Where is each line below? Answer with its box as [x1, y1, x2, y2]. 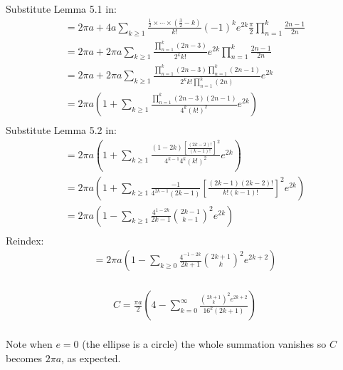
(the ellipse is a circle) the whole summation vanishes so [82, 336, 327, 351]
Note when [6, 336, 53, 351]
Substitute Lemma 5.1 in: [6, 1, 117, 16]
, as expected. [61, 350, 121, 365]
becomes [6, 350, 43, 365]
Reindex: [6, 232, 44, 247]
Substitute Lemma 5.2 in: [6, 123, 117, 138]
